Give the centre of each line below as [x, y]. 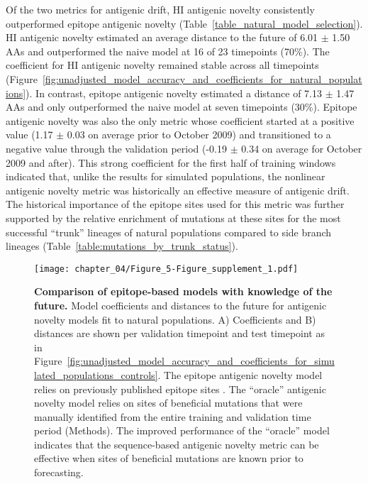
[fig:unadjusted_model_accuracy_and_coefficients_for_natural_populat [202, 78]
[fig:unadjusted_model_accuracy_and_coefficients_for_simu [201, 361]
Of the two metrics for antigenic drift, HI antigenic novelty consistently [160, 9]
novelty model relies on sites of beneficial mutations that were [168, 403]
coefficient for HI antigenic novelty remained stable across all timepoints [162, 65]
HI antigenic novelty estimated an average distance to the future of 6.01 [162, 37]
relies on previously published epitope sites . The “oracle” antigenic [180, 389]
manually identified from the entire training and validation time [173, 416]
